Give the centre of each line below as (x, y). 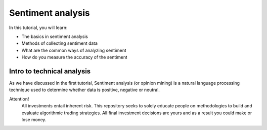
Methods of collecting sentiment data (60, 43)
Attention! (19, 99)
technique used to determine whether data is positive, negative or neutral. (85, 90)
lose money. (34, 119)
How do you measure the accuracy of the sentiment (74, 57)
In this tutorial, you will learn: (38, 28)
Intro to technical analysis (50, 71)
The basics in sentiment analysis (55, 36)
